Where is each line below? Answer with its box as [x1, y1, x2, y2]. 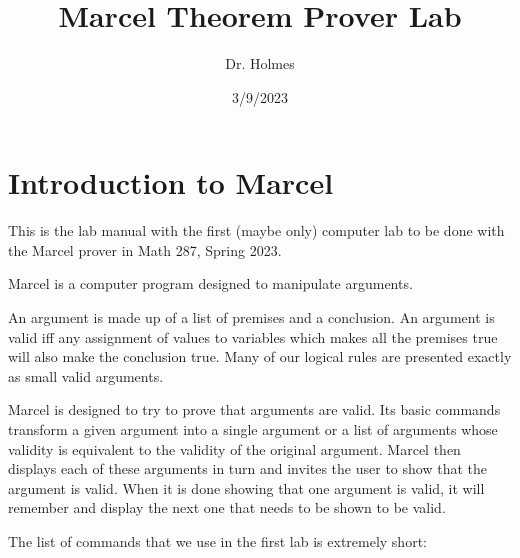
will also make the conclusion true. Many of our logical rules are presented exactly [8, 346, 512, 367]
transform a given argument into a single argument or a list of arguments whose [8, 419, 498, 439]
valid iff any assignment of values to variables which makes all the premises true [8, 326, 498, 347]
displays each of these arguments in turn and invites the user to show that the [8, 458, 487, 479]
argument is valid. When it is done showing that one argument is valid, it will [8, 477, 485, 498]
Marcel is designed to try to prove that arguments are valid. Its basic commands [8, 399, 501, 420]
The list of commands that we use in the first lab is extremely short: [8, 530, 427, 551]
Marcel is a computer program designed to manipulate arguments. [8, 273, 413, 294]
